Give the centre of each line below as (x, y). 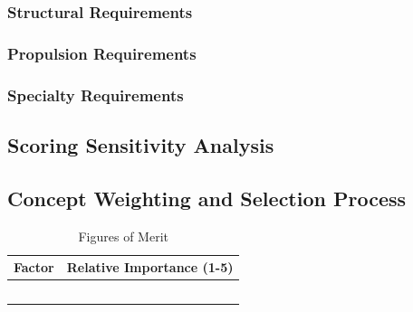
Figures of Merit (123, 236)
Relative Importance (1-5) (150, 267)
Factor (34, 267)
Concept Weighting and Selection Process (207, 198)
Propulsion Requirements (102, 53)
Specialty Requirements (96, 95)
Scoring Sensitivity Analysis (141, 144)
